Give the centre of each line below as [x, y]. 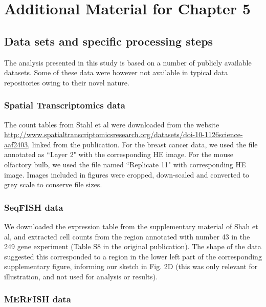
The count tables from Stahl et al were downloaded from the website [112, 124]
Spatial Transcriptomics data [65, 105]
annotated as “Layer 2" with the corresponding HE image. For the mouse [119, 154]
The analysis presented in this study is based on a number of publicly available [128, 62]
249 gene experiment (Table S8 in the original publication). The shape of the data [133, 246]
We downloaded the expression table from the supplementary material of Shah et [131, 226]
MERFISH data [38, 299]
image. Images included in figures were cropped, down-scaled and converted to [127, 174]
